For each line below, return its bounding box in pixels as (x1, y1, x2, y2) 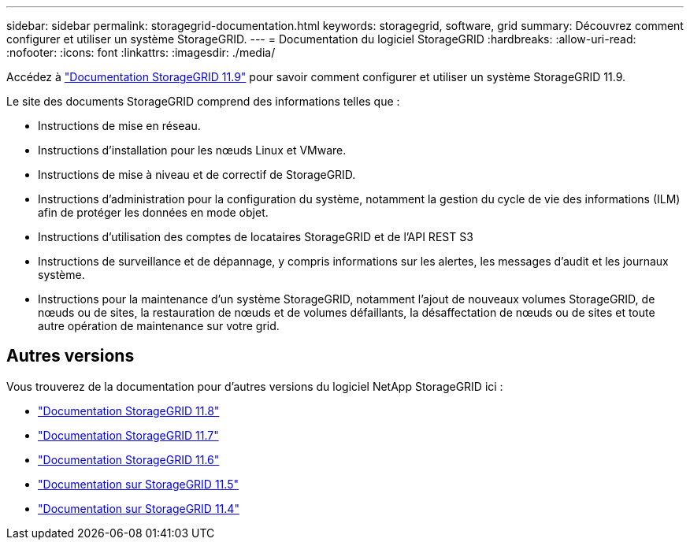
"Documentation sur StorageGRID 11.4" (38, 501, 239, 515)
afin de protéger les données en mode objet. (38, 206, 269, 219)
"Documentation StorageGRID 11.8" (38, 403, 220, 418)
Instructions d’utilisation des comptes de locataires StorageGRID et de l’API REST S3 (38, 230, 473, 243)
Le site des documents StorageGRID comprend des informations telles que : (6, 95, 400, 108)
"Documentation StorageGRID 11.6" (38, 452, 220, 466)
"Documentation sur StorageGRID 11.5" (38, 477, 239, 491)
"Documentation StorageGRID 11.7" (38, 428, 219, 442)
